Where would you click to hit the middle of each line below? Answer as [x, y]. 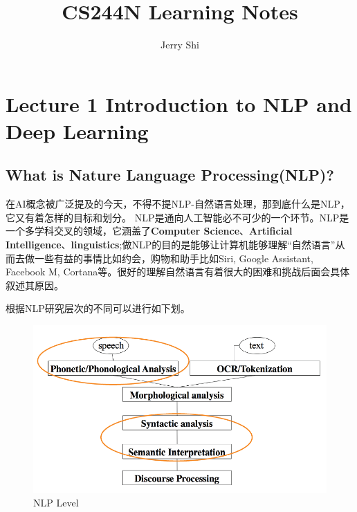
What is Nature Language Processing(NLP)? [170, 175]
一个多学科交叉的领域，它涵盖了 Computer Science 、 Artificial [149, 231]
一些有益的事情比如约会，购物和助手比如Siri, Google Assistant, [174, 258]
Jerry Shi [180, 45]
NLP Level [56, 503]
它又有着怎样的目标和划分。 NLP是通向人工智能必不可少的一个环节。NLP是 [177, 217]
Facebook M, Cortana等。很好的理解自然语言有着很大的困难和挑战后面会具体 [178, 272]
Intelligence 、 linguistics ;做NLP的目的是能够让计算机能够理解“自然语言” [171, 245]
